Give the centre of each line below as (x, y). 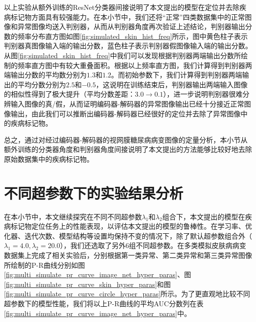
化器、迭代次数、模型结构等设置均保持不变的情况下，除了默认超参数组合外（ (128, 235)
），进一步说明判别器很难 (203, 94)
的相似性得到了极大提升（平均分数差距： (69, 94)
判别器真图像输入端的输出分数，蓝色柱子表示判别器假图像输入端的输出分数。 (128, 46)
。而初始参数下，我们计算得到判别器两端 (176, 75)
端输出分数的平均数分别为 (45, 75)
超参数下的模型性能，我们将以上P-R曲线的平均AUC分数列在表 (104, 303)
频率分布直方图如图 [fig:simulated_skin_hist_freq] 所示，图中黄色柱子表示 (133, 36)
